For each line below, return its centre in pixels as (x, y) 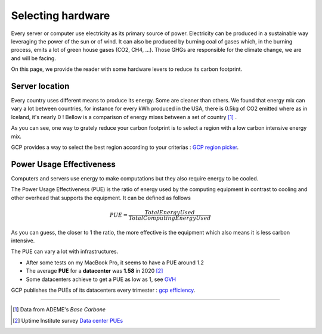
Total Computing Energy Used (170, 218)
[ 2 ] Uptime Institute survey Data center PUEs (68, 320)
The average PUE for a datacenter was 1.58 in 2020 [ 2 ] (95, 271)
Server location (40, 86)
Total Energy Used (170, 212)
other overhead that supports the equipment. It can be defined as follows (101, 198)
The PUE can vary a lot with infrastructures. (65, 252)
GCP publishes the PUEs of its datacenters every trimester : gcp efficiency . (103, 290)
